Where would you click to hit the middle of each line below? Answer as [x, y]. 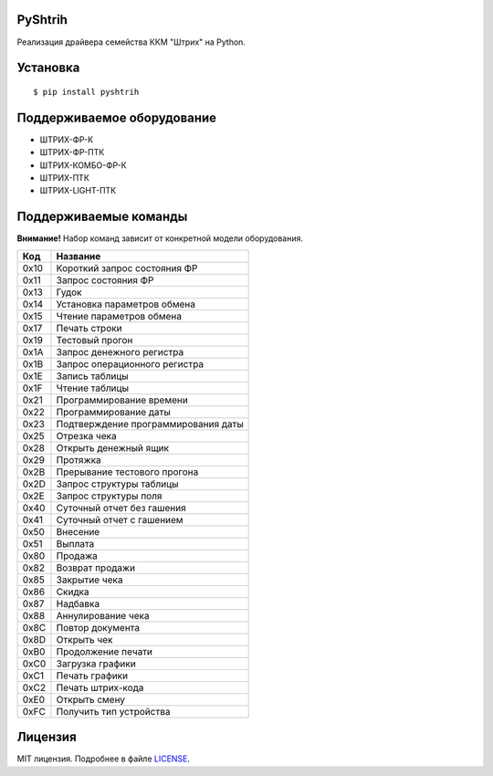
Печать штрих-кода [100, 687]
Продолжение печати [105, 651]
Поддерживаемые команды [102, 217]
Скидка [73, 592]
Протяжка [79, 459]
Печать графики [92, 676]
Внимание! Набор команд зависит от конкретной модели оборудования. [160, 238]
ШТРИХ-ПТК [65, 178]
